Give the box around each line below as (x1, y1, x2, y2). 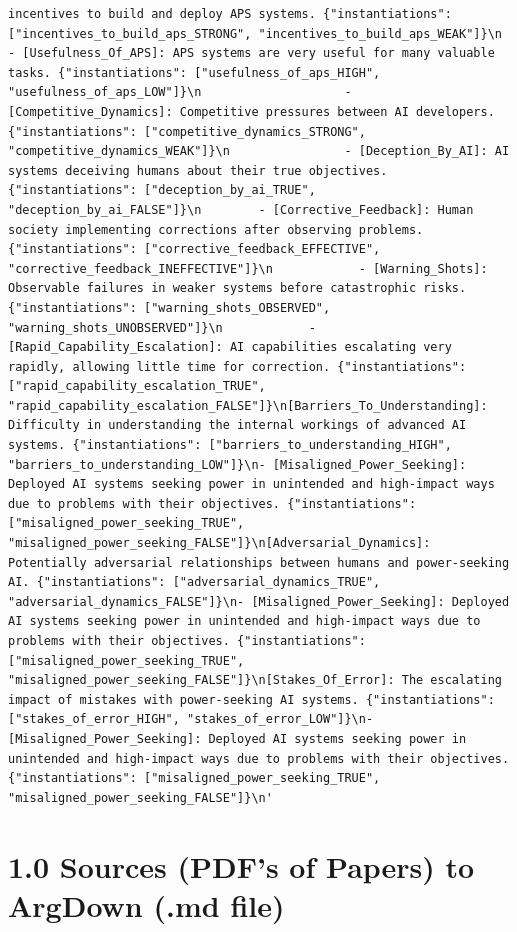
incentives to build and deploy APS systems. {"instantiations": (8, 7, 452, 21)
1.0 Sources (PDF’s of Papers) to (8, 845, 475, 886)
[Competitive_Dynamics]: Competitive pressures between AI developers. (8, 104, 495, 119)
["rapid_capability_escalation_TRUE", (8, 379, 266, 394)
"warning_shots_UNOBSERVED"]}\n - (8, 320, 316, 335)
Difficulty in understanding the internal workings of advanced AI (8, 418, 467, 433)
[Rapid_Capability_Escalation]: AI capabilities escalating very (8, 340, 452, 355)
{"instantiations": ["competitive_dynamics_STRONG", (8, 124, 366, 139)
